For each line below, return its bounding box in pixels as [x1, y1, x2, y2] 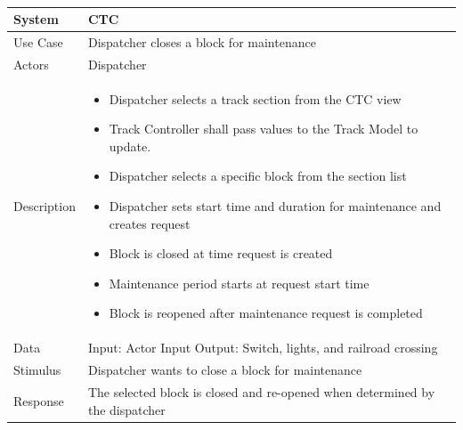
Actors [13, 54, 49, 73]
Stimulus [13, 361, 61, 379]
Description [13, 197, 76, 215]
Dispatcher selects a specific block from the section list [109, 166, 407, 185]
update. [109, 136, 151, 155]
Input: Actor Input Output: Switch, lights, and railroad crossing [87, 338, 438, 357]
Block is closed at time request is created [109, 244, 333, 263]
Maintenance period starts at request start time [109, 273, 370, 292]
